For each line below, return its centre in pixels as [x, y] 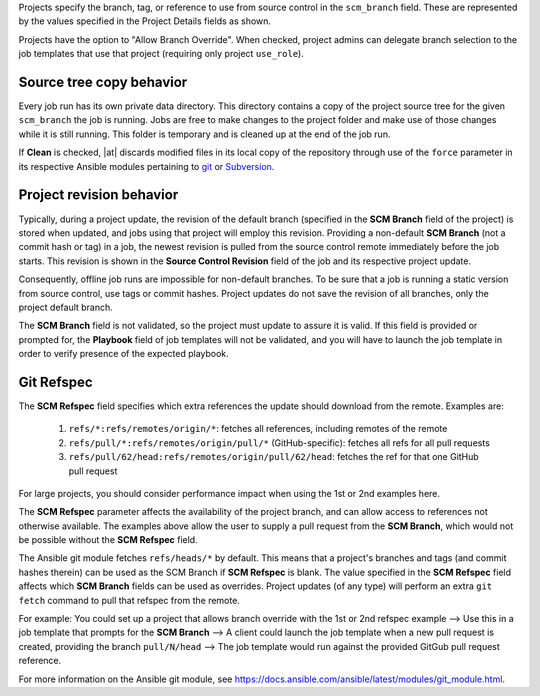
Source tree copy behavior [103, 81]
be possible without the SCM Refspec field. [108, 540]
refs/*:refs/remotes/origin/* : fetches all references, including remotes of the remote [258, 429]
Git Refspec [56, 381]
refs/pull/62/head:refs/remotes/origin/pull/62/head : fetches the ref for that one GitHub [273, 457]
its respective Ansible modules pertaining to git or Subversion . [146, 166]
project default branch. [66, 307]
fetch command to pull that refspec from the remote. [129, 600]
